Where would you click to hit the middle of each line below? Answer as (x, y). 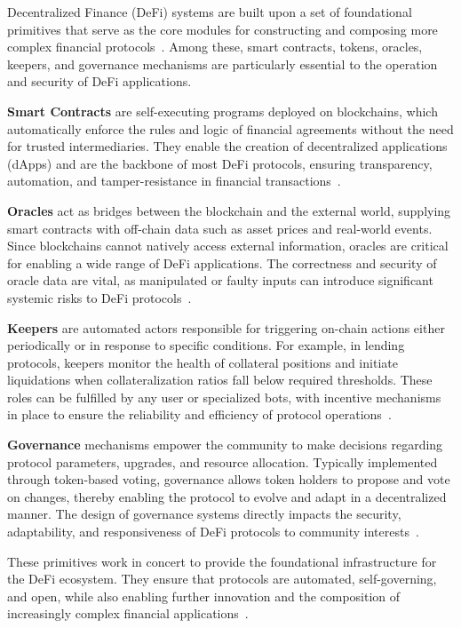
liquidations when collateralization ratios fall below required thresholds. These (220, 380)
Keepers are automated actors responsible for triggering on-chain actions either (226, 327)
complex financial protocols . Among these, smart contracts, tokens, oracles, (215, 47)
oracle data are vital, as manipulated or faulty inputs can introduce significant (220, 280)
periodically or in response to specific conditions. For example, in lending (206, 345)
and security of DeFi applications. (99, 81)
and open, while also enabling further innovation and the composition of (204, 596)
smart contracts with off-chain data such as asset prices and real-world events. (220, 228)
